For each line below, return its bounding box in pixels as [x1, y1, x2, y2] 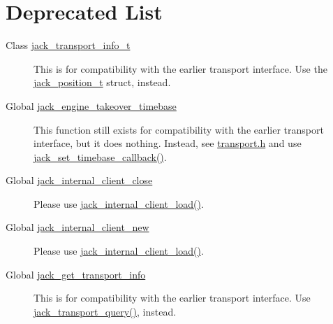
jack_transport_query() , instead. [34, 304, 177, 318]
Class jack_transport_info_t [6, 38, 131, 52]
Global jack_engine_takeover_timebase [6, 98, 177, 113]
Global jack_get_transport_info [6, 267, 146, 281]
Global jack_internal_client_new [6, 220, 149, 234]
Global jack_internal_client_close [6, 173, 153, 188]
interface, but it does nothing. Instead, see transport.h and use [34, 136, 302, 150]
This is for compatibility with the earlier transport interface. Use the [34, 61, 327, 76]
